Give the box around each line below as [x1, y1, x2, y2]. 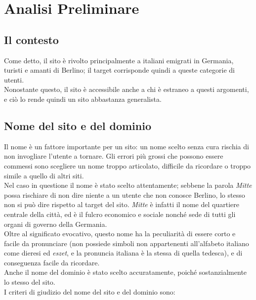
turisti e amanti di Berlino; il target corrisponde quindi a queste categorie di [4, 65, 235, 75]
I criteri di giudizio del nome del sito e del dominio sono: [4, 286, 175, 297]
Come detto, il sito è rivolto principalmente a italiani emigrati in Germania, [4, 55, 234, 65]
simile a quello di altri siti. [4, 170, 84, 180]
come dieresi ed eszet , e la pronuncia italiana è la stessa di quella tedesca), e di [4, 248, 243, 258]
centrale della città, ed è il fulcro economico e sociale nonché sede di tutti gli [4, 209, 236, 219]
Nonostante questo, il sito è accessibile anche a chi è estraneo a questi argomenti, [4, 84, 249, 94]
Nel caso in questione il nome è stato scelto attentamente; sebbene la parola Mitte [4, 180, 252, 190]
